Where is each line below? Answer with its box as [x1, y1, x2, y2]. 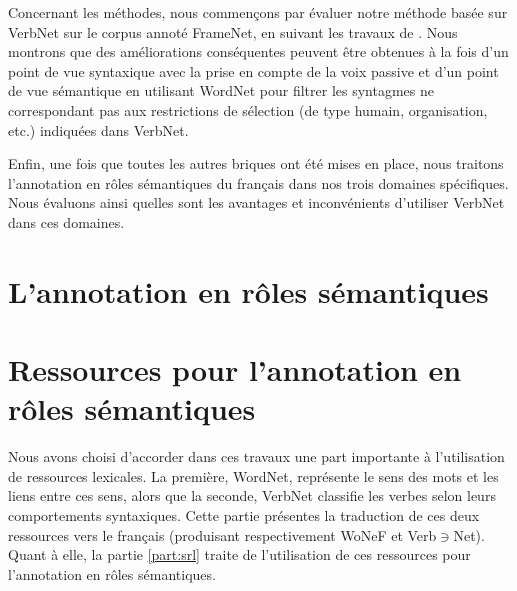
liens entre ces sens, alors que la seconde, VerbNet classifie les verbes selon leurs [8, 485, 496, 506]
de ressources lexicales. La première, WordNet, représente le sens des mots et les [8, 465, 499, 486]
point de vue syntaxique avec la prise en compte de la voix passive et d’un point [8, 60, 499, 81]
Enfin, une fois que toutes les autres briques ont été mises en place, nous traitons [8, 153, 504, 174]
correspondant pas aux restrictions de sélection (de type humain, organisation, [8, 99, 488, 120]
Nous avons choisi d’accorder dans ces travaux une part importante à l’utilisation [8, 446, 505, 467]
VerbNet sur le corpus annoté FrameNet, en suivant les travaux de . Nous [8, 21, 458, 42]
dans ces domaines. [8, 211, 125, 232]
